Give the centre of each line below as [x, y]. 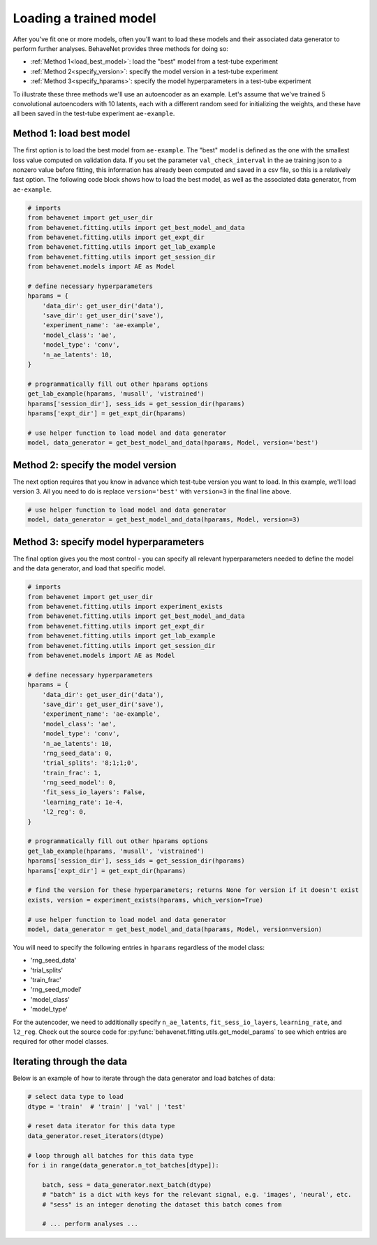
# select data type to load [75, 1097]
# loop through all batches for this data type [110, 1156]
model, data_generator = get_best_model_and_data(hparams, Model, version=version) [175, 929]
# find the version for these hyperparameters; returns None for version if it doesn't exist [193, 890]
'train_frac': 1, [72, 773]
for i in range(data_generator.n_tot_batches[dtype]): [123, 1165]
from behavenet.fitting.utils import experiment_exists [125, 607]
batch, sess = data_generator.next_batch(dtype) [127, 1185]
